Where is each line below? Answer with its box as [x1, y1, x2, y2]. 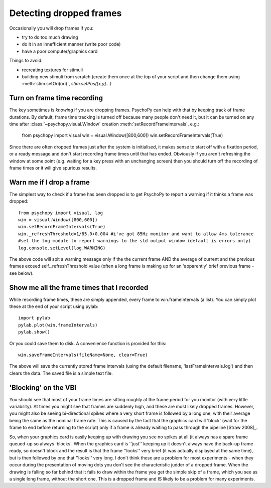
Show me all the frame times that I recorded [9, 283, 149, 292]
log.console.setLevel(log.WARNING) [18, 245, 106, 251]
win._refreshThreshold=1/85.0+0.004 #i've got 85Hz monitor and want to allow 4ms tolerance [18, 231, 254, 237]
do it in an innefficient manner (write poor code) [22, 41, 121, 47]
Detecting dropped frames [9, 8, 122, 19]
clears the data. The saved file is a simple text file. [9, 370, 113, 376]
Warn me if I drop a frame [9, 178, 90, 187]
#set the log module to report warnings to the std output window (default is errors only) [18, 238, 251, 244]
